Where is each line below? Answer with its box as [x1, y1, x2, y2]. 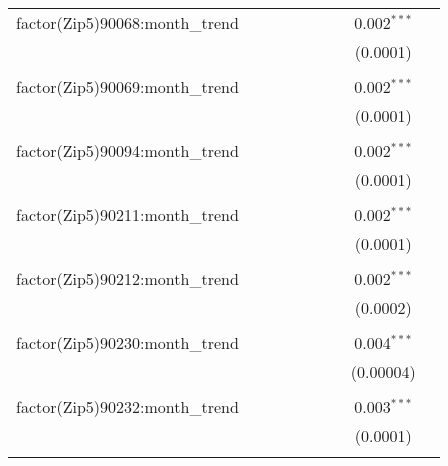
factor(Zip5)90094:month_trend [16, 139, 239, 162]
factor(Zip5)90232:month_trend [16, 395, 239, 418]
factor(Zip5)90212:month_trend [16, 267, 239, 290]
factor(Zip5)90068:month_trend [16, 11, 239, 34]
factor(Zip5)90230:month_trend [16, 331, 239, 354]
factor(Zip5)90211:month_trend [16, 203, 239, 226]
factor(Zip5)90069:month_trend [16, 75, 239, 98]
